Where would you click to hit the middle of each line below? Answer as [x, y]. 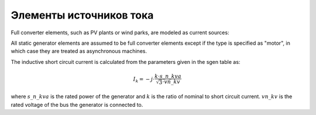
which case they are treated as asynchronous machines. [79, 51]
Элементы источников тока [82, 15]
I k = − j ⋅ [144, 80]
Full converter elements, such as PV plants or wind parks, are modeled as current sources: [120, 33]
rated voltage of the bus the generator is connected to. [77, 105]
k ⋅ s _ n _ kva [168, 76]
